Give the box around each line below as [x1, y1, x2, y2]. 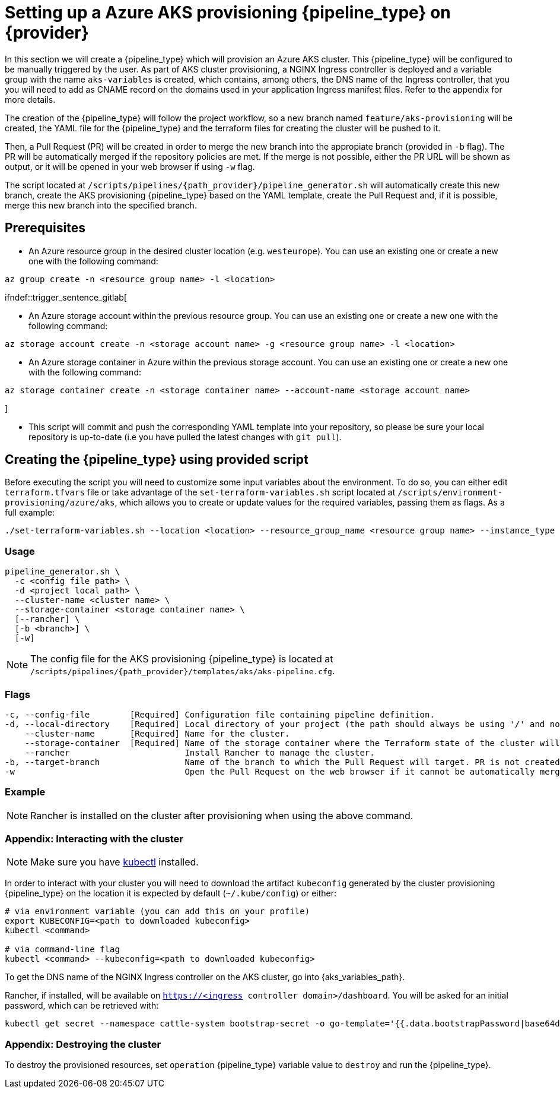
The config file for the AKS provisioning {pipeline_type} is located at [30, 653, 333, 665]
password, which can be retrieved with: [5, 1000, 159, 1011]
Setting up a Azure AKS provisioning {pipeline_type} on [5, 2, 451, 23]
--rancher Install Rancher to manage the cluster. [24, 747, 375, 757]
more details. [5, 94, 56, 105]
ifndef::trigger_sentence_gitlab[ [5, 292, 127, 302]
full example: [5, 507, 55, 518]
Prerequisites [5, 220, 85, 236]
